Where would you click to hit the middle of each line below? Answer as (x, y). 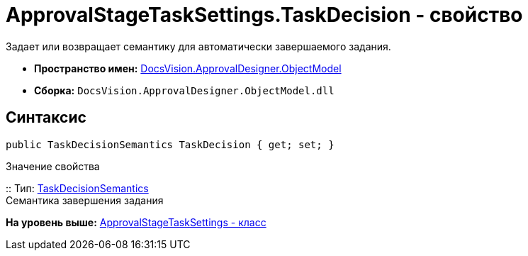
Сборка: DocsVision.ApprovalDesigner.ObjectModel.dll (184, 90)
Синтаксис (46, 118)
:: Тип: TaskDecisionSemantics (77, 188)
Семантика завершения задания (85, 200)
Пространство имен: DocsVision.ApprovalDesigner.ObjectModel (188, 68)
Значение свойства (53, 166)
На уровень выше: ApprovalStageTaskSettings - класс (136, 222)
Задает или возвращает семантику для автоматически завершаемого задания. (198, 46)
